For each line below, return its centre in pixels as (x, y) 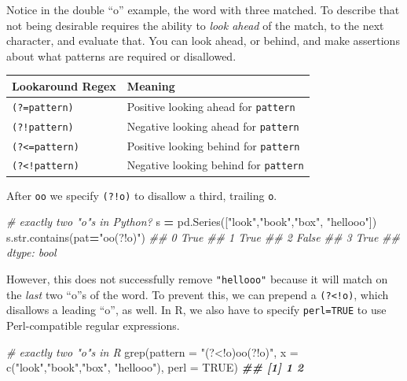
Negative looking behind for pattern (215, 165)
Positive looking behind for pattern (213, 145)
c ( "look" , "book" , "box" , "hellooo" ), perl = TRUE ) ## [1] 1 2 (155, 367)
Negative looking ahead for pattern (213, 126)
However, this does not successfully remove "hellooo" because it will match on (197, 279)
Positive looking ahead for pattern (211, 106)
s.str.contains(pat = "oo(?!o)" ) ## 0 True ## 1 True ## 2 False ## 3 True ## (203, 237)
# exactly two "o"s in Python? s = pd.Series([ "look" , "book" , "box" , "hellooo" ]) (192, 222)
